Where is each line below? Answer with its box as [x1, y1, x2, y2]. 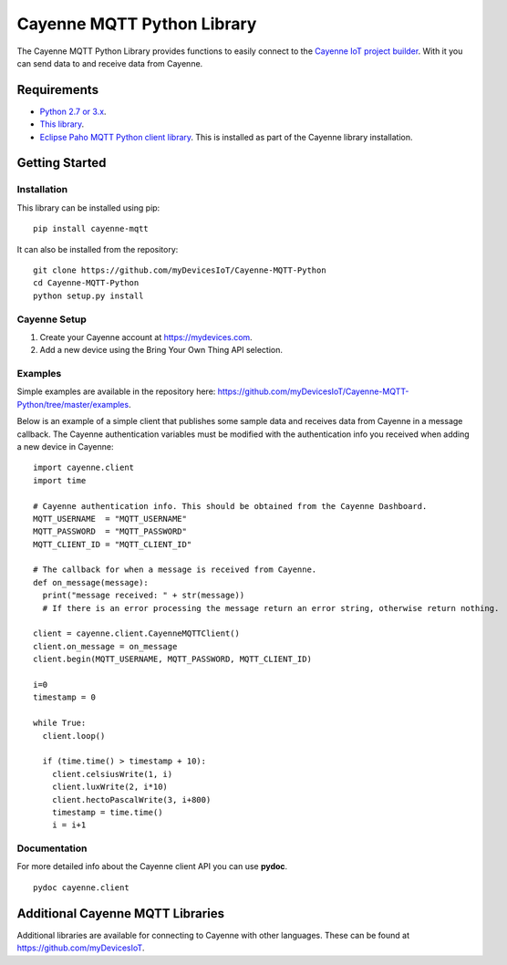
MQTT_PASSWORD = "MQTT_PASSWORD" [33, 526, 187, 537]
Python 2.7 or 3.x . [39, 106, 107, 117]
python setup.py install [33, 290, 144, 301]
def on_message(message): [33, 577, 150, 587]
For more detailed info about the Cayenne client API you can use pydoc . [16, 861, 288, 872]
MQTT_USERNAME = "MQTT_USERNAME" [33, 514, 187, 524]
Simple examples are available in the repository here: [16, 386, 216, 397]
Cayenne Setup [16, 313, 87, 326]
